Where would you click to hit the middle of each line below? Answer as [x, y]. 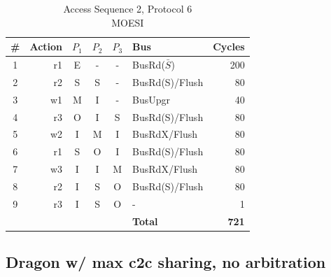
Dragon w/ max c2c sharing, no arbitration [166, 262]
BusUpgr [152, 99]
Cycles [229, 47]
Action [46, 47]
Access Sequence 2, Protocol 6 [128, 8]
